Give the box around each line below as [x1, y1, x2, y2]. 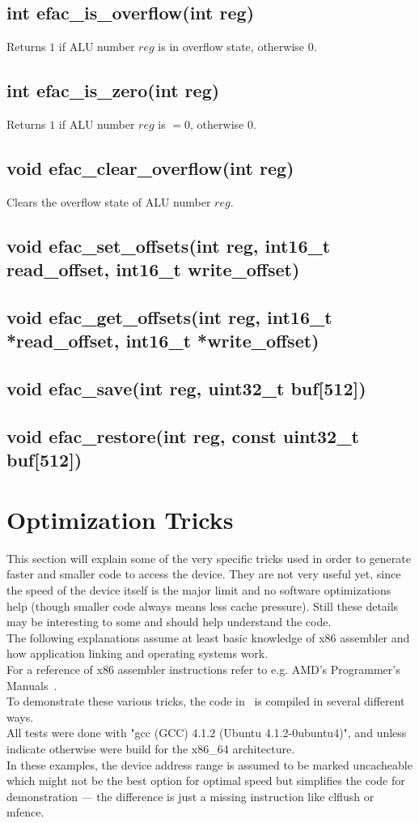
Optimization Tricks [6, 502, 234, 535]
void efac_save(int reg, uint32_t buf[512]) [6, 376, 366, 401]
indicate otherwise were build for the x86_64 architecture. [6, 740, 295, 757]
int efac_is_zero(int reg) [6, 78, 220, 103]
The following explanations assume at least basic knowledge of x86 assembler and [6, 629, 410, 646]
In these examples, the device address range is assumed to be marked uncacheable [6, 756, 413, 773]
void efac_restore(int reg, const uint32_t [6, 423, 359, 448]
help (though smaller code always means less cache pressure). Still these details [6, 597, 399, 614]
